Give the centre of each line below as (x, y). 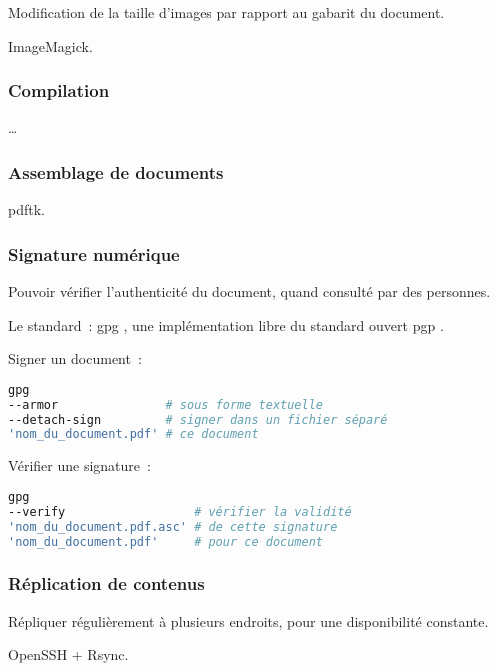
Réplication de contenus (106, 583)
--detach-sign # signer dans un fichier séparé (198, 419)
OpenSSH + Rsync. (68, 654)
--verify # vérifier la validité (180, 511)
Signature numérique (94, 253)
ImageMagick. (50, 45)
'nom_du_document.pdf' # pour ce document (165, 541)
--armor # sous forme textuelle (166, 404)
